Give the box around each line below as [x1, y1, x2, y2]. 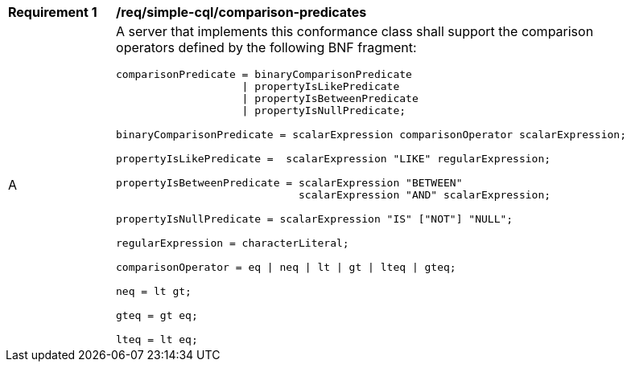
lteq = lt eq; [116, 333, 198, 346]
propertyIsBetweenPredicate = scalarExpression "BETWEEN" [116, 177, 463, 189]
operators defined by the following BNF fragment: [116, 39, 417, 55]
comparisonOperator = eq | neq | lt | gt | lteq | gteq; [116, 261, 456, 273]
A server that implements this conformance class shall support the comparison [116, 23, 594, 39]
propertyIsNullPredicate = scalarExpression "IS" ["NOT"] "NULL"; [116, 213, 513, 225]
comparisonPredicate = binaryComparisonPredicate [116, 68, 412, 80]
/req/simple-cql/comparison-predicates [116, 4, 367, 20]
